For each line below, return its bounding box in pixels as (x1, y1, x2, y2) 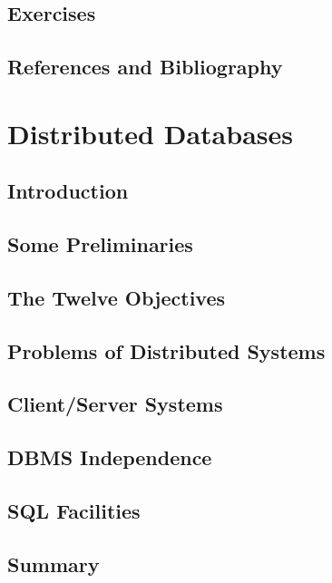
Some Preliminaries (7, 230, 193, 258)
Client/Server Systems (7, 390, 223, 418)
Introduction (7, 177, 129, 205)
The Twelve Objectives (7, 283, 226, 311)
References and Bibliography (7, 53, 283, 81)
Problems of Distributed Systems (7, 336, 326, 364)
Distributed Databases (7, 114, 293, 151)
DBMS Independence (7, 443, 212, 471)
